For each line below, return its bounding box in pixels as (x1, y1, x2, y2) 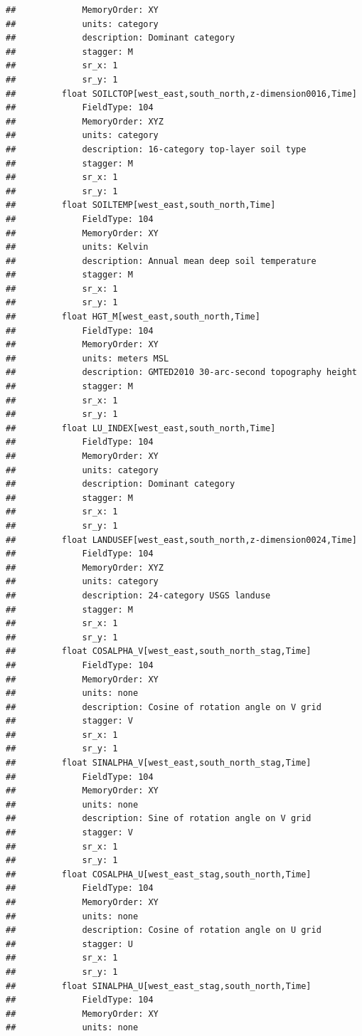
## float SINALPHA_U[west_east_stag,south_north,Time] (6, 980, 312, 991)
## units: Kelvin (6, 242, 149, 253)
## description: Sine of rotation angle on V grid (6, 813, 312, 824)
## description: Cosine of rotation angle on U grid (6, 925, 321, 936)
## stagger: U (6, 939, 133, 949)
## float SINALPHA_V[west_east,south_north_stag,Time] (6, 758, 312, 768)
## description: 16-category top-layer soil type (6, 144, 307, 154)
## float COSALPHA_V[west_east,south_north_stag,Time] (6, 646, 312, 657)
